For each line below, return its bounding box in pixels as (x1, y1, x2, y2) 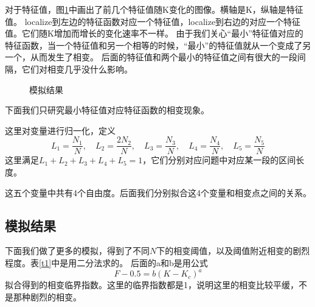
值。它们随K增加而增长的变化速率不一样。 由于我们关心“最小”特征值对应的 (5, 27, 303, 40)
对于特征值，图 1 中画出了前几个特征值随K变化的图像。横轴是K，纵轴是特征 (5, 3, 303, 15)
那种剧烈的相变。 (13, 290, 81, 303)
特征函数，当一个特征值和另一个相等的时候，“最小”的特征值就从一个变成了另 (5, 38, 311, 51)
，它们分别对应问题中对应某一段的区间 (142, 153, 296, 166)
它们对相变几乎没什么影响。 (21, 62, 133, 75)
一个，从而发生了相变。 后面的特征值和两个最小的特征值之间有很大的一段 (5, 51, 297, 63)
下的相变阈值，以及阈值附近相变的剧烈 (156, 244, 310, 257)
